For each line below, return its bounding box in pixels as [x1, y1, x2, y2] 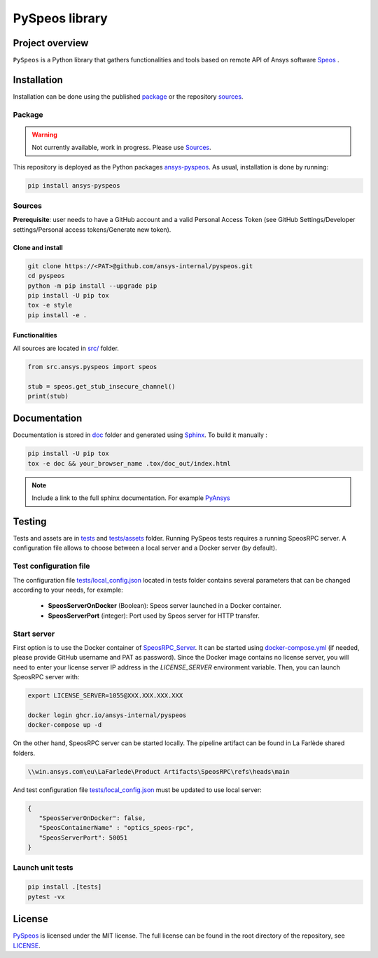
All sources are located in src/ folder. [13, 344, 119, 352]
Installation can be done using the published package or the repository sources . [13, 92, 244, 101]
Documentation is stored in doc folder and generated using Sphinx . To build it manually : [13, 431, 267, 439]
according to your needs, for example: [13, 585, 123, 594]
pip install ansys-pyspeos [27, 181, 120, 189]
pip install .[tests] [27, 883, 102, 891]
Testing [13, 515, 47, 527]
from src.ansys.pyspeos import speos [27, 363, 157, 370]
